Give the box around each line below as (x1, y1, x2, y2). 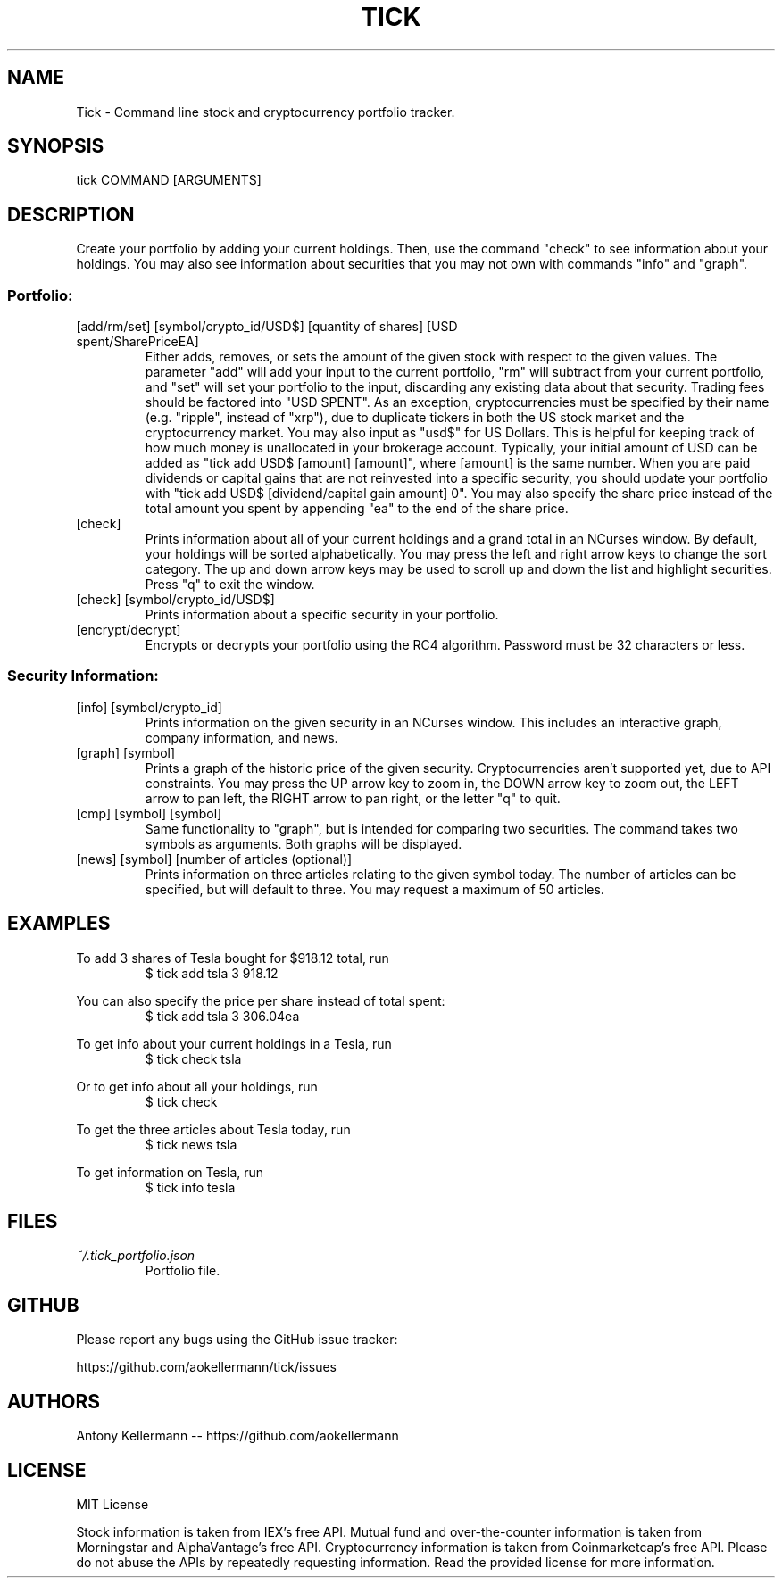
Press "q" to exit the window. (145, 577, 315, 593)
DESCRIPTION (7, 203, 135, 226)
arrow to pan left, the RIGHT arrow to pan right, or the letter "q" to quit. (145, 790, 561, 806)
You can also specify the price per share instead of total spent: (76, 992, 445, 1008)
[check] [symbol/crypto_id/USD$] (76, 592, 275, 608)
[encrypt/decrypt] (76, 622, 181, 638)
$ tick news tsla (145, 1136, 237, 1152)
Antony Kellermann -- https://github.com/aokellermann (76, 1428, 399, 1444)
